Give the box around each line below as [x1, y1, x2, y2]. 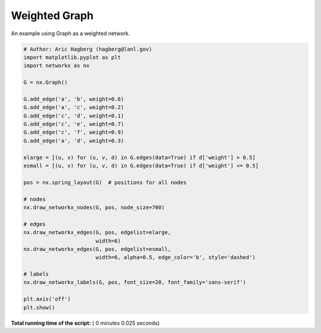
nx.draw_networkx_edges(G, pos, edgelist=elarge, [23, 229, 171, 236]
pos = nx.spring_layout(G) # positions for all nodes [23, 179, 187, 186]
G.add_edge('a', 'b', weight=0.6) [23, 95, 124, 102]
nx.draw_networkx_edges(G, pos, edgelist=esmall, [23, 245, 171, 253]
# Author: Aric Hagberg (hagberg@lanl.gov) [23, 45, 153, 52]
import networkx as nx [23, 63, 90, 69]
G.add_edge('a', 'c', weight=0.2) [23, 104, 124, 111]
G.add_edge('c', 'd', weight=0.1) [23, 112, 124, 119]
